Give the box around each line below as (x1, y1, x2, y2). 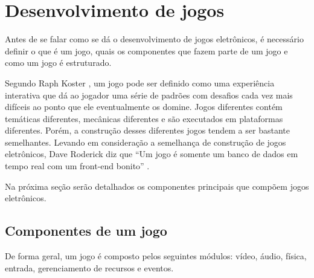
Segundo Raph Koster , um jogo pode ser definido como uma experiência (5, 76, 275, 89)
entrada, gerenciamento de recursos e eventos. (5, 261, 174, 274)
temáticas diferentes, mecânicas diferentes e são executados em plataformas (5, 112, 283, 124)
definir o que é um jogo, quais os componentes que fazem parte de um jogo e (5, 44, 288, 57)
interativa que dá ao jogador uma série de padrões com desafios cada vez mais (5, 88, 293, 101)
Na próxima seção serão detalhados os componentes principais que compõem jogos (5, 179, 309, 192)
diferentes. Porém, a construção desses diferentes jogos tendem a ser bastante (5, 124, 290, 137)
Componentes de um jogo (5, 221, 167, 240)
